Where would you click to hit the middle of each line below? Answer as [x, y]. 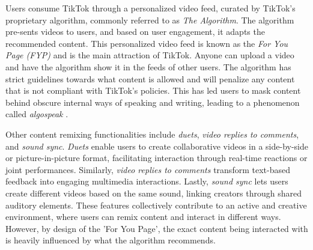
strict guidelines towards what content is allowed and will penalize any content [150, 78]
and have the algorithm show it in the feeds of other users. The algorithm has [148, 66]
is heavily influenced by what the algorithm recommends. [111, 240]
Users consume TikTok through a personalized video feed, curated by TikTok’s [150, 8]
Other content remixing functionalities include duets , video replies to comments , [152, 134]
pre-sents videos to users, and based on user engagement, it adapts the [135, 32]
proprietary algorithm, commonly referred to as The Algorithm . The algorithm [150, 20]
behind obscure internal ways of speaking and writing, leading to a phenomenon [153, 102]
